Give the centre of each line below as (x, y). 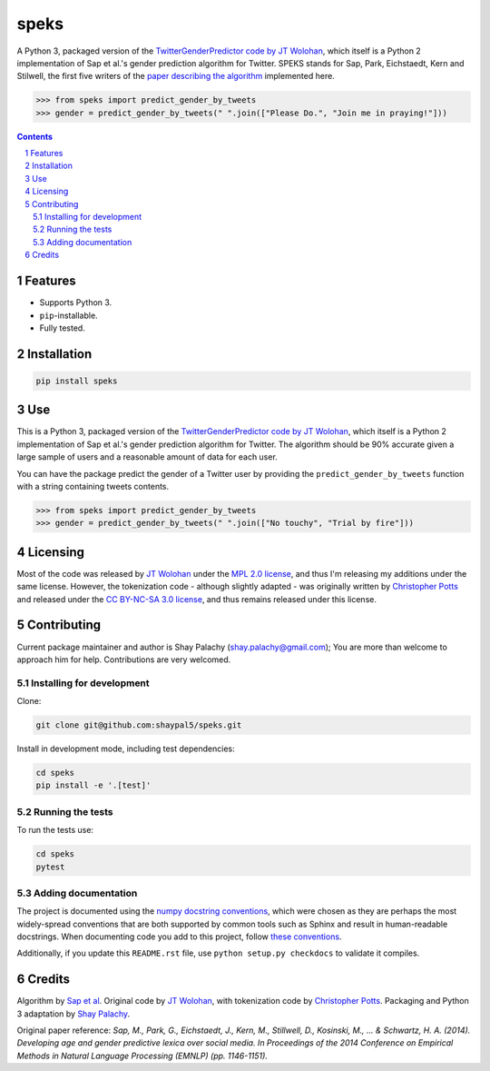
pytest (50, 867)
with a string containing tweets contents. (93, 486)
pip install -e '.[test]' (93, 785)
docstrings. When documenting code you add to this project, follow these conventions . (179, 937)
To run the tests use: (55, 830)
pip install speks (77, 381)
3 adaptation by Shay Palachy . (73, 1014)
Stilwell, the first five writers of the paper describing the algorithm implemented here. (176, 76)
